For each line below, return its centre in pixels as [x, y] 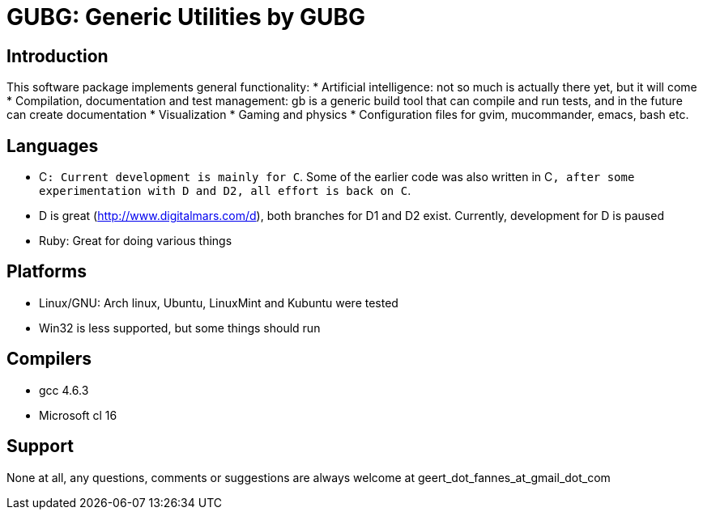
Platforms [47, 272]
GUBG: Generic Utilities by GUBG [186, 17]
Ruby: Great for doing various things [136, 241]
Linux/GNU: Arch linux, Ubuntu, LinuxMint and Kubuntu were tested [219, 302]
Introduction [58, 56]
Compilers [49, 359]
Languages [53, 146]
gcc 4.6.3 [64, 390]
